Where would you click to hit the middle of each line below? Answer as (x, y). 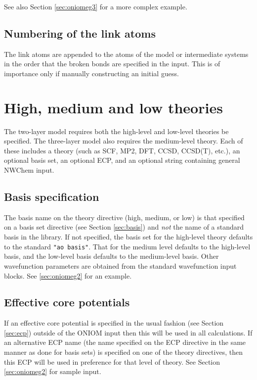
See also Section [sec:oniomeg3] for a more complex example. (96, 6)
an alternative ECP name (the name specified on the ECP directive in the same (125, 342)
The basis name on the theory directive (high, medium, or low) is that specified (124, 217)
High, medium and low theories (113, 107)
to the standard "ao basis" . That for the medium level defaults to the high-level (127, 246)
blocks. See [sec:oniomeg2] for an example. (68, 275)
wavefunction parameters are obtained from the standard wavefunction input (120, 265)
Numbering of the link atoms (80, 33)
